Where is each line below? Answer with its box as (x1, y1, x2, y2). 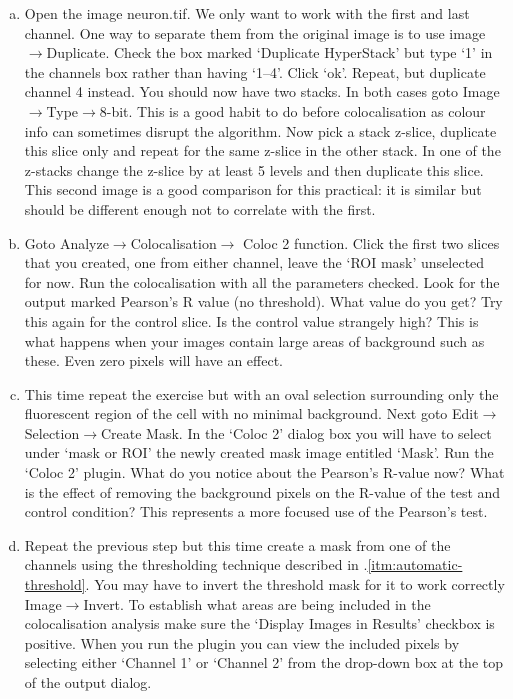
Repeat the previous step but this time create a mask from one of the (24, 534, 451, 555)
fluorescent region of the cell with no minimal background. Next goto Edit (24, 403, 479, 424)
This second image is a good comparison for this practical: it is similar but (24, 179, 482, 200)
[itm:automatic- (367, 554, 463, 575)
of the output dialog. (24, 672, 152, 692)
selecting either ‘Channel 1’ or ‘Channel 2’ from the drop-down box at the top (24, 652, 503, 673)
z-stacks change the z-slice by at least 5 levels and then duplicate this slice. (24, 159, 484, 180)
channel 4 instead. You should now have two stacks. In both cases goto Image (24, 81, 500, 102)
